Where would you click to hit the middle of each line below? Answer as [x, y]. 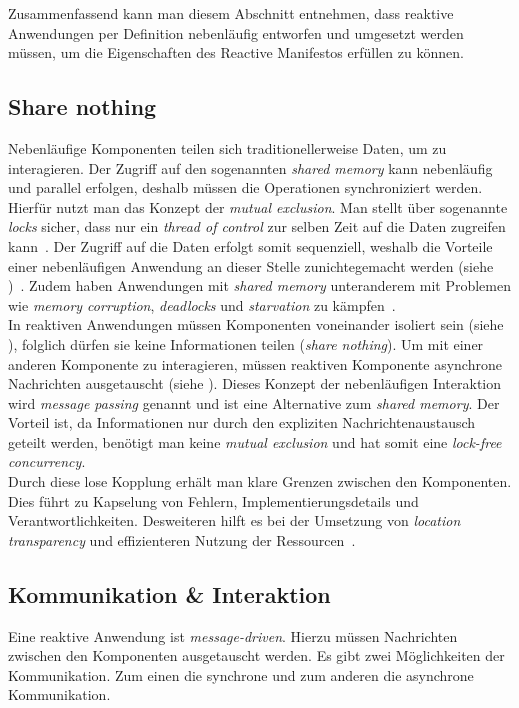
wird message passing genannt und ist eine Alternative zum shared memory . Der [254, 402]
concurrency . [47, 461]
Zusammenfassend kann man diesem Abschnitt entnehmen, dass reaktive [231, 13]
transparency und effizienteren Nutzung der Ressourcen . [182, 539]
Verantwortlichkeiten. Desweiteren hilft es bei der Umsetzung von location [234, 520]
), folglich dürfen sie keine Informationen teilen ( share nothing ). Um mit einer [246, 343]
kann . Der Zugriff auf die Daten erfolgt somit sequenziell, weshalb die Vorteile [250, 245]
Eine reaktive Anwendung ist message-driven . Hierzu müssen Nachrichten [233, 635]
